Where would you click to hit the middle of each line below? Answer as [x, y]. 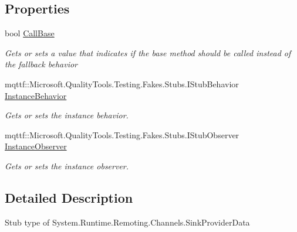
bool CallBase [30, 33]
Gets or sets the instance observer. [67, 166]
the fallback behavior [41, 64]
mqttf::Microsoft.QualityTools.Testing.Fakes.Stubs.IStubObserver [122, 134]
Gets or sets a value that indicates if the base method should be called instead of [148, 52]
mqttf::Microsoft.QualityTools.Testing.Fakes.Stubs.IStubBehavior [122, 83]
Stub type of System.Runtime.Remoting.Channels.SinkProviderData [127, 222]
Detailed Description [69, 197]
